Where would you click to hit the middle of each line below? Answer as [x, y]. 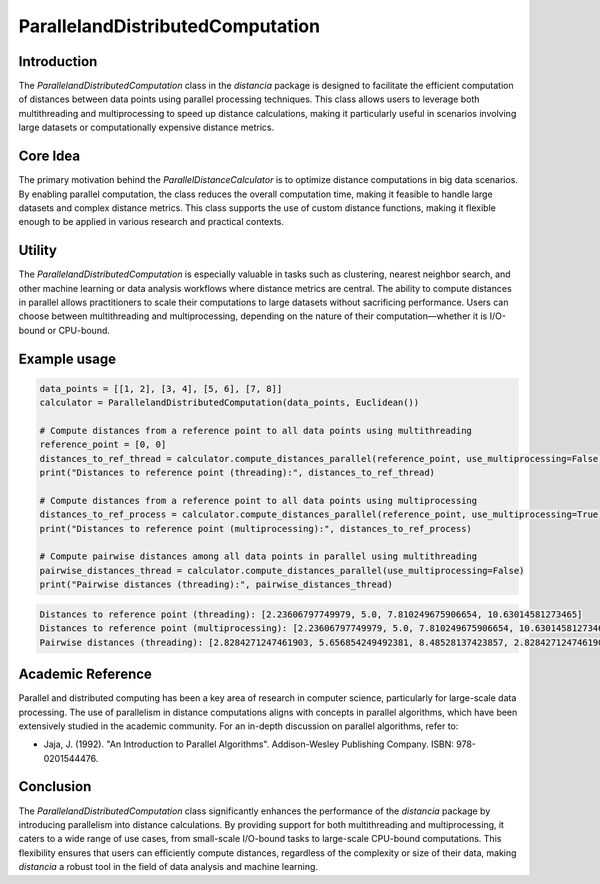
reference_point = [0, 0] [103, 444]
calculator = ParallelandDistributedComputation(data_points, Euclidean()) [229, 403]
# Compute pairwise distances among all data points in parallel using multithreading [258, 556]
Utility [37, 250]
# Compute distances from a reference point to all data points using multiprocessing [258, 500]
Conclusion [55, 786]
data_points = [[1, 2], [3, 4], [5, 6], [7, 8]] [161, 388]
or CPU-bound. [78, 330]
